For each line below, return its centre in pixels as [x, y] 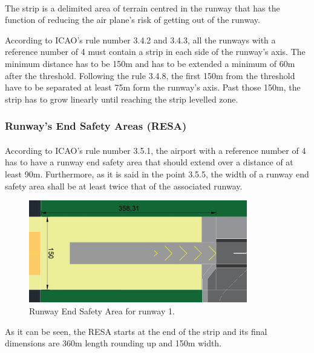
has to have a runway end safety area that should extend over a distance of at [149, 162]
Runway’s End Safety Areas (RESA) [96, 126]
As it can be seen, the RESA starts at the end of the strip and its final [136, 331]
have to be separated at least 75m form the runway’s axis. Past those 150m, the [153, 87]
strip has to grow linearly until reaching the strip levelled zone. [122, 99]
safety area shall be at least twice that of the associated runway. [124, 186]
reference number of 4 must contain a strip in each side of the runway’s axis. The [155, 52]
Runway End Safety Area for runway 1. [102, 311]
